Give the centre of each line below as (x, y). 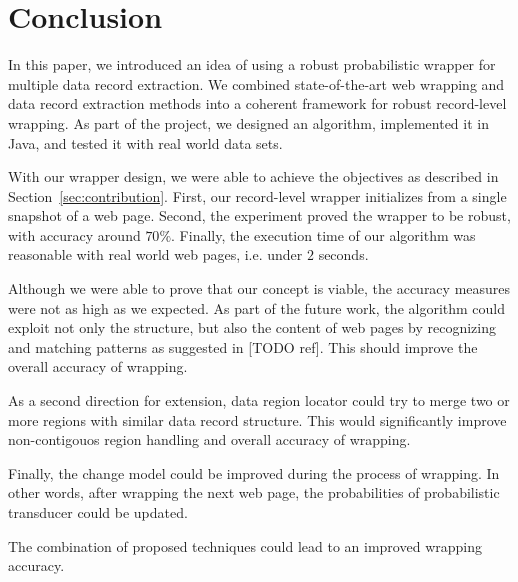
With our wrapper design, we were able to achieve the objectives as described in (253, 176)
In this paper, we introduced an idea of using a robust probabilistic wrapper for (252, 64)
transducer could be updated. (98, 512)
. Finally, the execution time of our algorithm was (323, 234)
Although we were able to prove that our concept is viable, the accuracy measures (259, 288)
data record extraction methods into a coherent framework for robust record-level (257, 103)
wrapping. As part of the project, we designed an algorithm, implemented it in (248, 122)
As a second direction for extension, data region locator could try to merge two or (259, 400)
